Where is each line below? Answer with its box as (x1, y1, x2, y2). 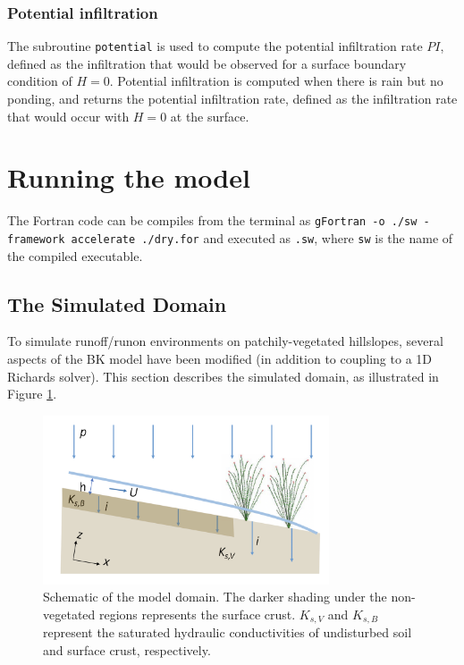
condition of (7, 72, 72, 90)
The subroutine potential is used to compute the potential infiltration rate (7, 37, 423, 55)
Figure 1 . (7, 384, 57, 403)
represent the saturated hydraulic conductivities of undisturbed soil (43, 623, 412, 642)
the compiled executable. (7, 246, 143, 265)
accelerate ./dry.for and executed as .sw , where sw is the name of (71, 229, 453, 248)
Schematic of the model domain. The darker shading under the (43, 587, 387, 606)
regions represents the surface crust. (98, 604, 296, 623)
